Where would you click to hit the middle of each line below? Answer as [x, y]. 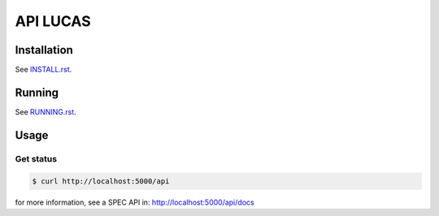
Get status [36, 158]
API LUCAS [53, 21]
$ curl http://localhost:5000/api [101, 181]
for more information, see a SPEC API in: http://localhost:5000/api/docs [135, 202]
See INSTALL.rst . [43, 70]
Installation [44, 50]
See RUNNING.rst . [46, 112]
